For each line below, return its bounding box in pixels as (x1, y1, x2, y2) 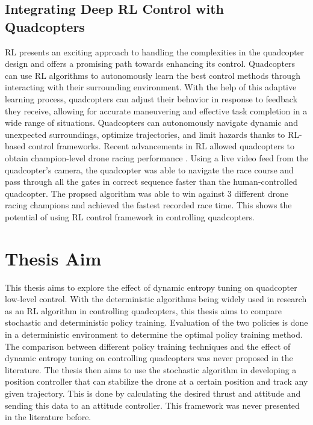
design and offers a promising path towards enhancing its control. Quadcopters (5, 57, 296, 70)
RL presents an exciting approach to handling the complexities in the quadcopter (5, 45, 305, 58)
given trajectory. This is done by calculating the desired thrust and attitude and (5, 386, 301, 399)
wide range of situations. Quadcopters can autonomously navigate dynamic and (5, 116, 298, 129)
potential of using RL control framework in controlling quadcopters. (5, 210, 255, 223)
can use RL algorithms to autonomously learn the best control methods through (5, 69, 300, 81)
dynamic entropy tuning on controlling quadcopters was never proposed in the (5, 352, 293, 364)
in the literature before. (5, 411, 91, 423)
